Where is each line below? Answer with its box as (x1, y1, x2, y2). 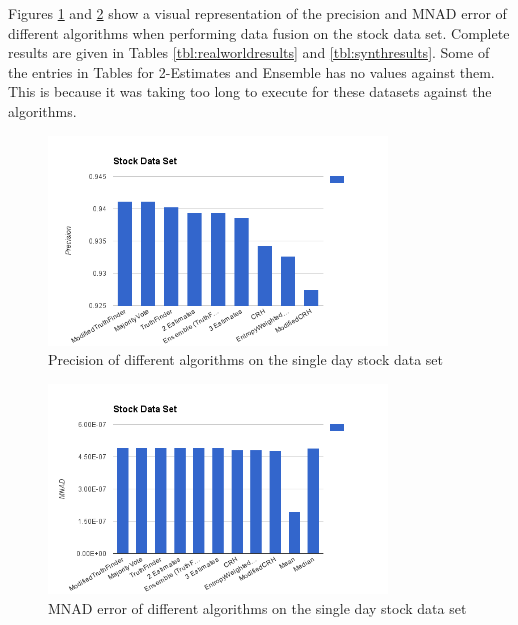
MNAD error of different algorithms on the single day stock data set (48, 598, 467, 618)
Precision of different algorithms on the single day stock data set (48, 349, 444, 370)
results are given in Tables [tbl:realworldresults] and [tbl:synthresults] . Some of (8, 42, 490, 63)
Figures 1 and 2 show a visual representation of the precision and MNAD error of (8, 3, 507, 23)
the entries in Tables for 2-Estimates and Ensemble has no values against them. (8, 61, 495, 82)
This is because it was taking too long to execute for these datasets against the (8, 81, 492, 102)
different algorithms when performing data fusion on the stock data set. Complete (8, 22, 510, 43)
